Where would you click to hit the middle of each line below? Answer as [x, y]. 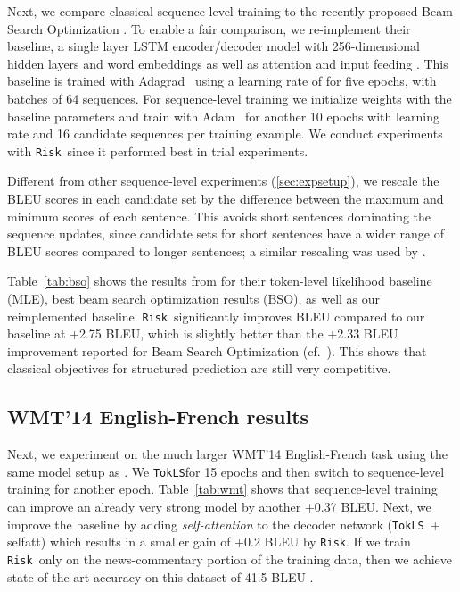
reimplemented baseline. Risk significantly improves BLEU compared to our [216, 316]
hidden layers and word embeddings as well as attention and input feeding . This [228, 63]
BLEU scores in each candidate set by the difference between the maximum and [226, 198]
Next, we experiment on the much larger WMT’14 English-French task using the [227, 454]
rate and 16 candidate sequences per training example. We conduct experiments [225, 133]
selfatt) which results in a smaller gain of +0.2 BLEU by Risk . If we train [209, 542]
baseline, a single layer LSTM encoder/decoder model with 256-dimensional [214, 46]
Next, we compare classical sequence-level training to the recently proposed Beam [230, 11]
